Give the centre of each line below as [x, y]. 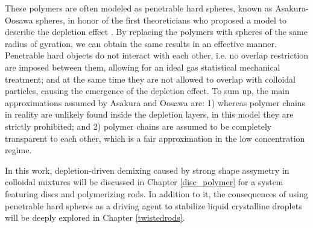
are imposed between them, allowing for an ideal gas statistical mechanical [143, 67]
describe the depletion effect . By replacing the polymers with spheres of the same [156, 32]
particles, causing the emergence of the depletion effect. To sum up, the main [147, 91]
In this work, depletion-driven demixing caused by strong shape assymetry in [147, 170]
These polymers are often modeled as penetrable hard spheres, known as [139, 8]
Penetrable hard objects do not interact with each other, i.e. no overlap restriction [157, 55]
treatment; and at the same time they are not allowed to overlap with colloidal [150, 79]
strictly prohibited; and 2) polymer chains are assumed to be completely [138, 126]
